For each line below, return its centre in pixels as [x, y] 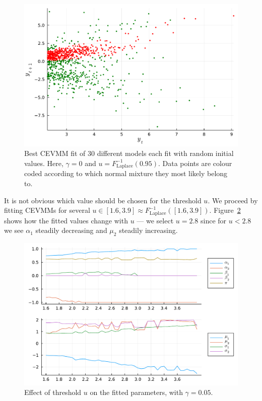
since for [214, 220]
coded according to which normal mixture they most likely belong [126, 173]
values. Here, [44, 163]
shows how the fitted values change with [66, 220]
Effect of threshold [53, 392]
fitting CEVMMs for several [47, 210]
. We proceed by [233, 200]
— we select [155, 220]
